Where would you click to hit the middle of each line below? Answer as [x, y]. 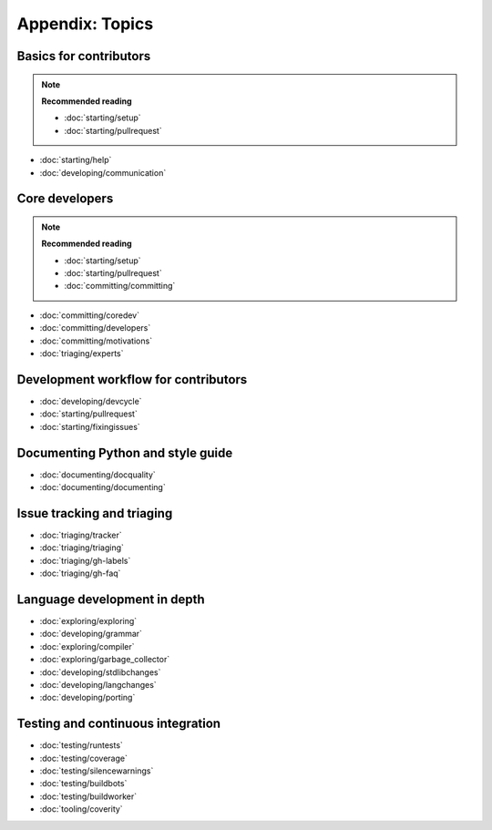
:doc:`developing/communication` [103, 172]
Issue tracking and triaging [95, 513]
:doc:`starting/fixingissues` [90, 426]
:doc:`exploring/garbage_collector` [105, 660]
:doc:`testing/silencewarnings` [97, 771]
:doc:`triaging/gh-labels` [85, 560]
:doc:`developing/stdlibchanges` [100, 672]
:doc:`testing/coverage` [83, 758]
